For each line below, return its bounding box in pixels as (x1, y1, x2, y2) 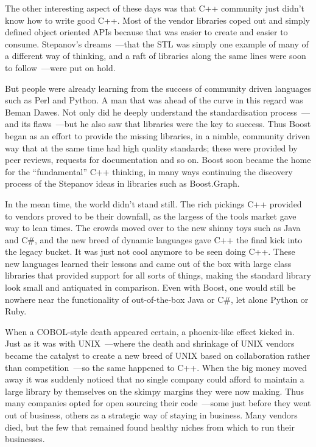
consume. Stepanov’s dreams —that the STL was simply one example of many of (5, 37, 309, 50)
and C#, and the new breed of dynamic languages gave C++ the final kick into (5, 233, 303, 246)
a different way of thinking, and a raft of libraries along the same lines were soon (5, 49, 306, 62)
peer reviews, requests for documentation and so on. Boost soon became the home (5, 153, 311, 166)
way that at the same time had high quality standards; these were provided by (5, 141, 298, 154)
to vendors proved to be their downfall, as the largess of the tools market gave (5, 209, 297, 222)
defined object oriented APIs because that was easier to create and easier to (5, 26, 288, 38)
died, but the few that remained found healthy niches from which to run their (5, 420, 295, 433)
